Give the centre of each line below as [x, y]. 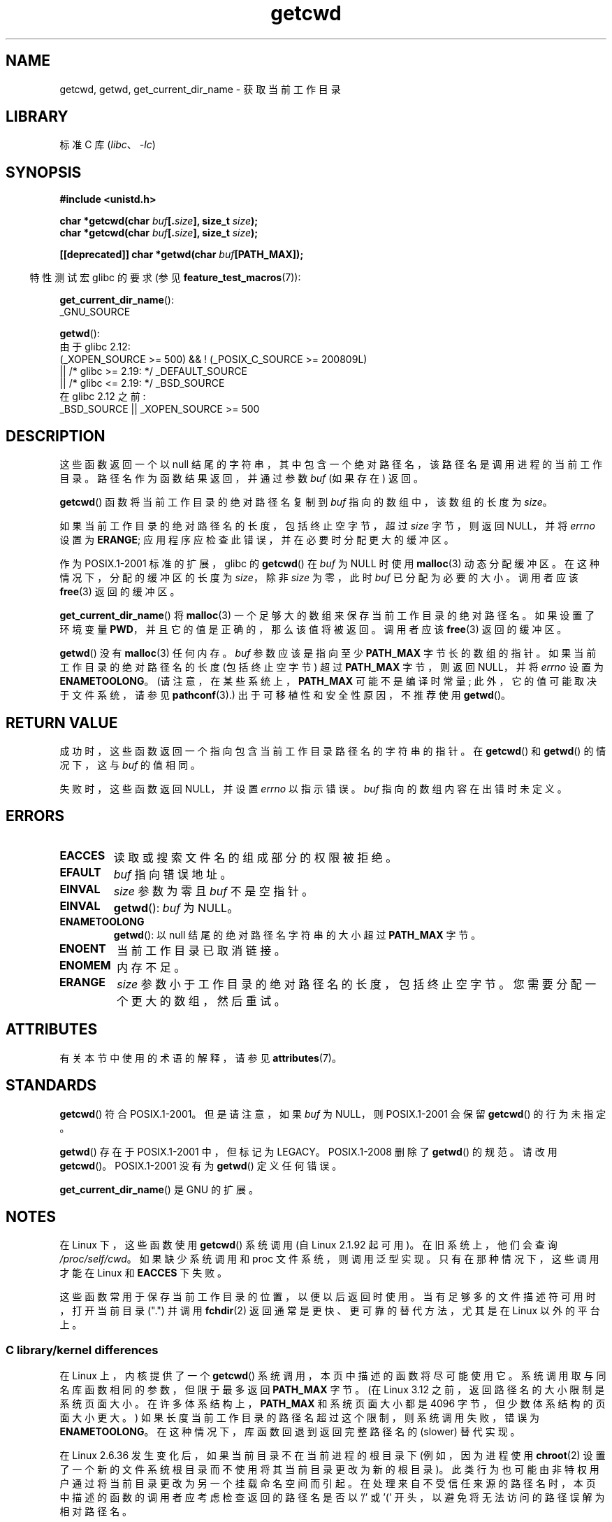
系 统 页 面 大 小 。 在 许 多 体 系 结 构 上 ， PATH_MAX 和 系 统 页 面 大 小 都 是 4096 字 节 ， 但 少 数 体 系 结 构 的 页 [333, 1404]
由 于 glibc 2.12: [95, 347]
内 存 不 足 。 [151, 967]
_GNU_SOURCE [95, 312]
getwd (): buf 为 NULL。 [176, 908]
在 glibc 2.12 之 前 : [103, 397]
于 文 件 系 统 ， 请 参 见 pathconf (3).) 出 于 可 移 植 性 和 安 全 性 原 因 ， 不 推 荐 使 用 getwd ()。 [285, 695]
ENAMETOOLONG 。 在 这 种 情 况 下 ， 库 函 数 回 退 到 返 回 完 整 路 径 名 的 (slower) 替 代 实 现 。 [290, 1432]
